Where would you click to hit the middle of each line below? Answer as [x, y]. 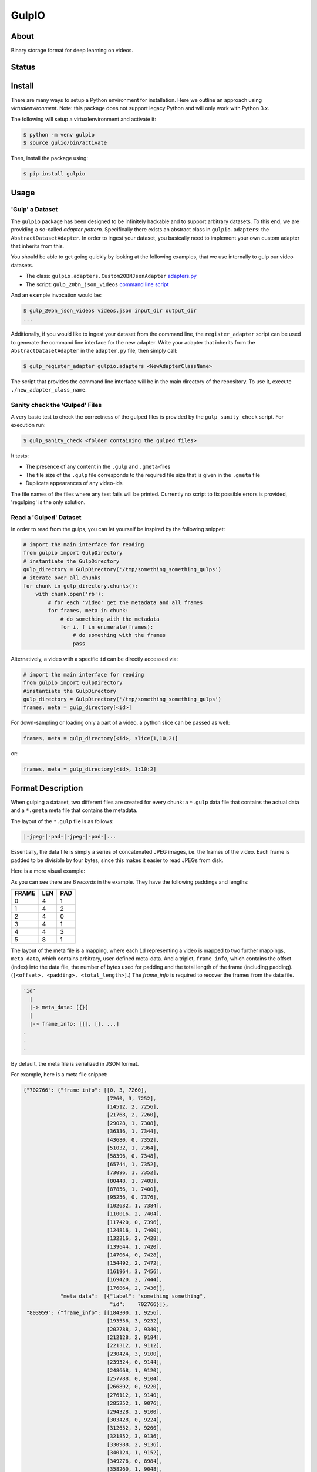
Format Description [47, 788]
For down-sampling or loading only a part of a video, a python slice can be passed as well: [120, 723]
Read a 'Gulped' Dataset [46, 517]
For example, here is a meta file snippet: [59, 1075]
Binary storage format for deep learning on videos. [72, 51]
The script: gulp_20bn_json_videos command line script [97, 284]
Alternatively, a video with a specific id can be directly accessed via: [95, 659]
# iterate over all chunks [62, 578]
